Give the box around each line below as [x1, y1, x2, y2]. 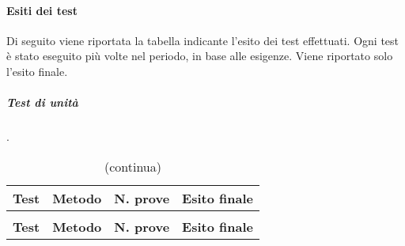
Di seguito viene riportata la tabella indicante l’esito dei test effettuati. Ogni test [6, 32, 399, 48]
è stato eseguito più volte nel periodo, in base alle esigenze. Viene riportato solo [6, 47, 393, 64]
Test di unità [6, 94, 78, 111]
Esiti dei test [6, 2, 78, 18]
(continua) [104, 157, 161, 176]
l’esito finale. [6, 62, 68, 79]
